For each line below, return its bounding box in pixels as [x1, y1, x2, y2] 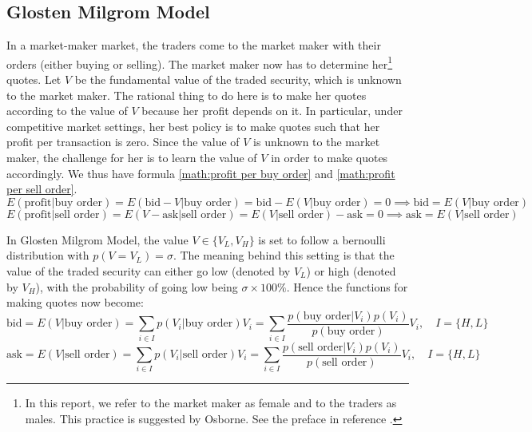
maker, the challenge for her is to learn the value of [6, 149, 257, 166]
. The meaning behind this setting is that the [173, 247, 395, 264]
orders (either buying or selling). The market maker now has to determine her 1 [6, 53, 393, 72]
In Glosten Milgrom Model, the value [6, 231, 189, 248]
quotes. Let [6, 71, 62, 88]
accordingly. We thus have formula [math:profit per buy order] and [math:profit [6, 164, 395, 181]
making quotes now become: [6, 294, 144, 311]
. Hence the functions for [286, 278, 408, 295]
